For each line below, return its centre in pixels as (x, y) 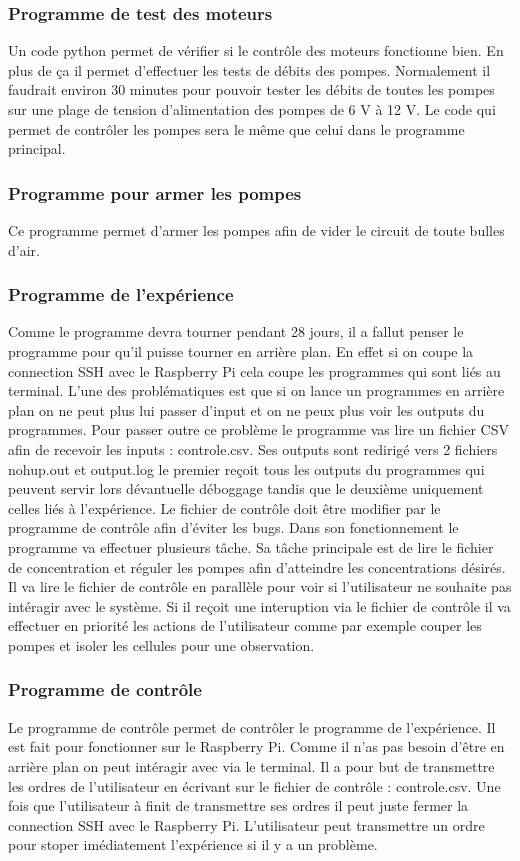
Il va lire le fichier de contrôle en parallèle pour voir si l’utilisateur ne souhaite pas (260, 586)
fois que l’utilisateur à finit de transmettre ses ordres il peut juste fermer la (238, 805)
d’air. (24, 249)
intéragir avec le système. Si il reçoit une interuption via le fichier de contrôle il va (259, 605)
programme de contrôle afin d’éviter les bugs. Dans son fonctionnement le (233, 527)
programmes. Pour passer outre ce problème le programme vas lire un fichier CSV (258, 429)
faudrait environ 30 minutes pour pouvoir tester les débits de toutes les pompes (251, 89)
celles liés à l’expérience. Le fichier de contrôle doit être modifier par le (224, 507)
